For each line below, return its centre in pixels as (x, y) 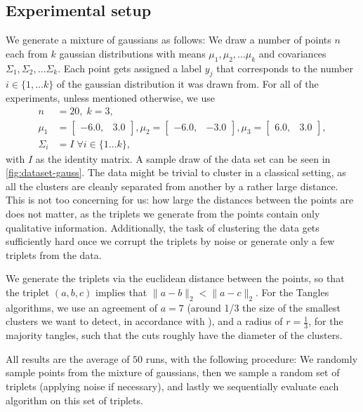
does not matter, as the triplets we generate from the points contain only (163, 214)
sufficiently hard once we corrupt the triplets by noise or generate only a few (170, 241)
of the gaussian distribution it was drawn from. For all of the (187, 84)
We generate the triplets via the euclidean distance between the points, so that (175, 278)
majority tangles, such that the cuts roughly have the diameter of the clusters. (174, 335)
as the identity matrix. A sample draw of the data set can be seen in (183, 158)
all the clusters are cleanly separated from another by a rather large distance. (172, 186)
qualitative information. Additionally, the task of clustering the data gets (163, 227)
